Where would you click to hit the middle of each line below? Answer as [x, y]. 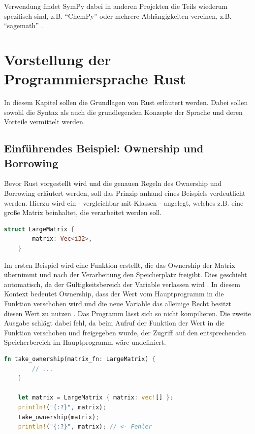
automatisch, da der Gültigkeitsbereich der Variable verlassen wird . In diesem [122, 284]
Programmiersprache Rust [95, 79]
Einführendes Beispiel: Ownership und [104, 148]
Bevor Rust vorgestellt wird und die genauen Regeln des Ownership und [113, 183]
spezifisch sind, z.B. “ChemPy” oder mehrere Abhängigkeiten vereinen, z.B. [118, 16]
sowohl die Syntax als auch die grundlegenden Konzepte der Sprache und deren [123, 112]
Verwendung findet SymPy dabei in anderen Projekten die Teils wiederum [116, 6]
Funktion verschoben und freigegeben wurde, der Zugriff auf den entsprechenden [125, 332]
